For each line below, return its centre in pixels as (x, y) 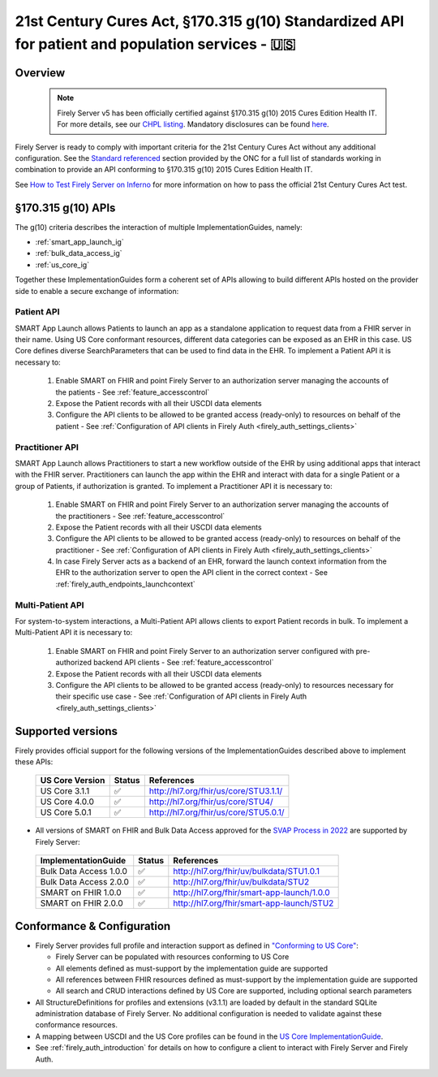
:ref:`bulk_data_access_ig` (79, 253)
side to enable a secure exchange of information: (97, 291)
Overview (40, 73)
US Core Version (73, 781)
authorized (74, 663)
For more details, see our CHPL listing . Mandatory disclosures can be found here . (193, 124)
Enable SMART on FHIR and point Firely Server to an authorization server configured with (205, 651)
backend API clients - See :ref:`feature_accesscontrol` (184, 663)
